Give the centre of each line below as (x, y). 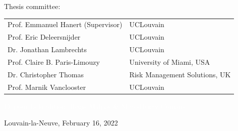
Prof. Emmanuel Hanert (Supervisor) (65, 24)
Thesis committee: (32, 6)
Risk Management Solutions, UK (180, 74)
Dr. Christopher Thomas (46, 74)
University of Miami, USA (170, 61)
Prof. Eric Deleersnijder (44, 37)
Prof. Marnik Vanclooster (47, 87)
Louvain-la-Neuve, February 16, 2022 (61, 123)
